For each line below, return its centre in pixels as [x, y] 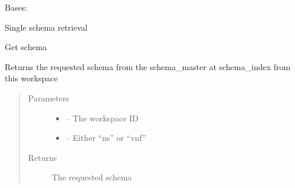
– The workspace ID [102, 118]
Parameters [48, 98]
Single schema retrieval [46, 27]
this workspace [31, 78]
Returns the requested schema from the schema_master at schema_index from [148, 66]
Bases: [16, 7]
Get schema [26, 47]
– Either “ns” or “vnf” [106, 138]
